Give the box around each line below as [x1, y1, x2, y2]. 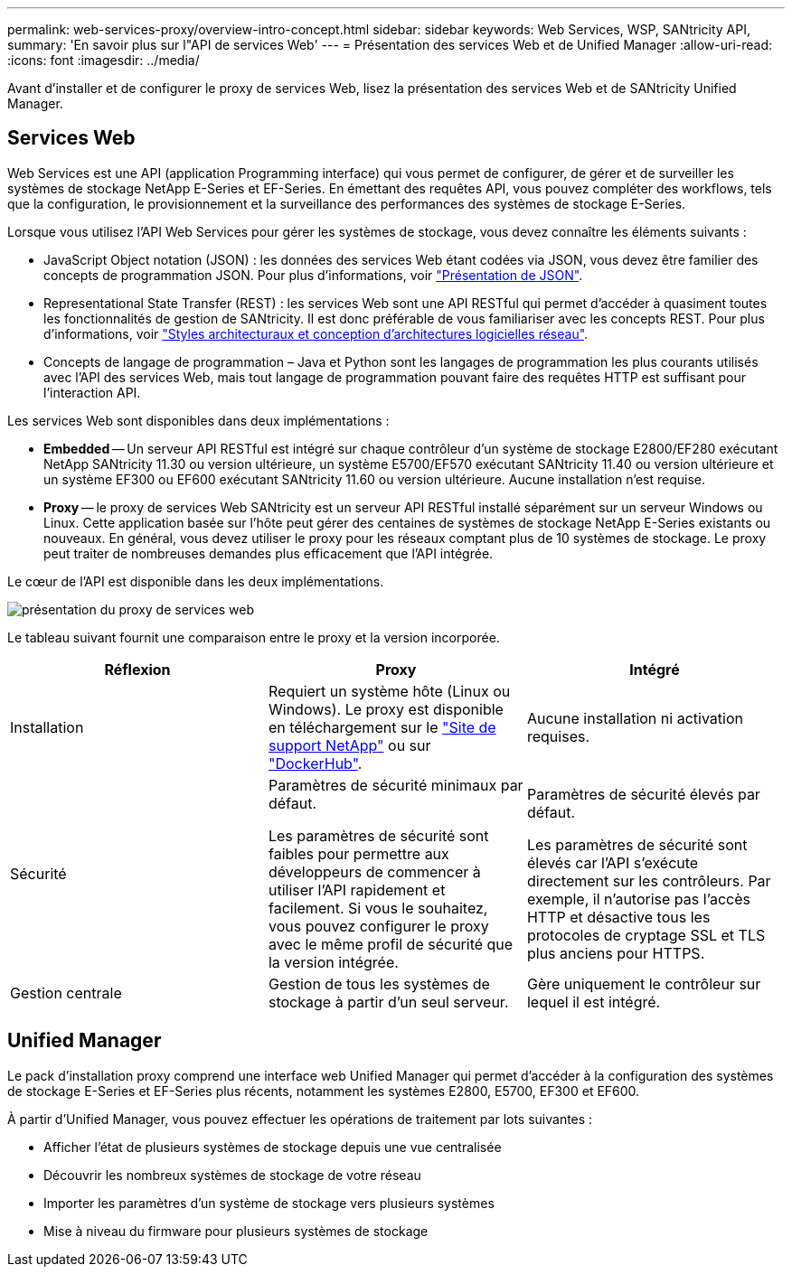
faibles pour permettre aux [268, 844, 449, 863]
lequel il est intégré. [526, 992, 661, 1011]
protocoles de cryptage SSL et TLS [526, 925, 766, 944]
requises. [526, 726, 590, 745]
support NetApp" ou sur [268, 735, 431, 754]
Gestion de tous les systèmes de [268, 974, 490, 993]
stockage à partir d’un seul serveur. [268, 992, 509, 1011]
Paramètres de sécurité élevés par [526, 784, 760, 803]
